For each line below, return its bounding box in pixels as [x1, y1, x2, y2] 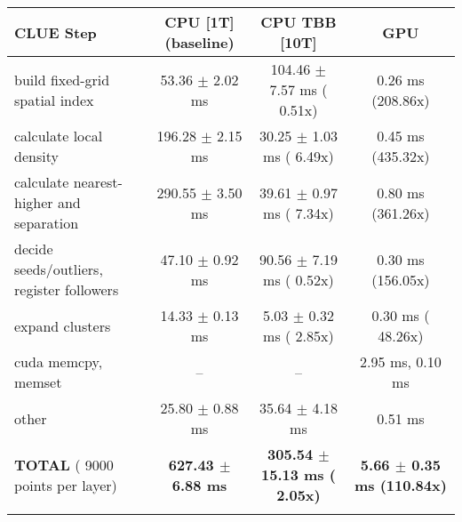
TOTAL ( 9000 [14, 454, 114, 475]
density [14, 146, 59, 166]
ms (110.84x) [354, 474, 447, 495]
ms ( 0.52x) [263, 269, 334, 290]
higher [14, 192, 53, 213]
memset [14, 372, 62, 392]
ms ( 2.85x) [263, 325, 334, 346]
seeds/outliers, [14, 259, 103, 279]
